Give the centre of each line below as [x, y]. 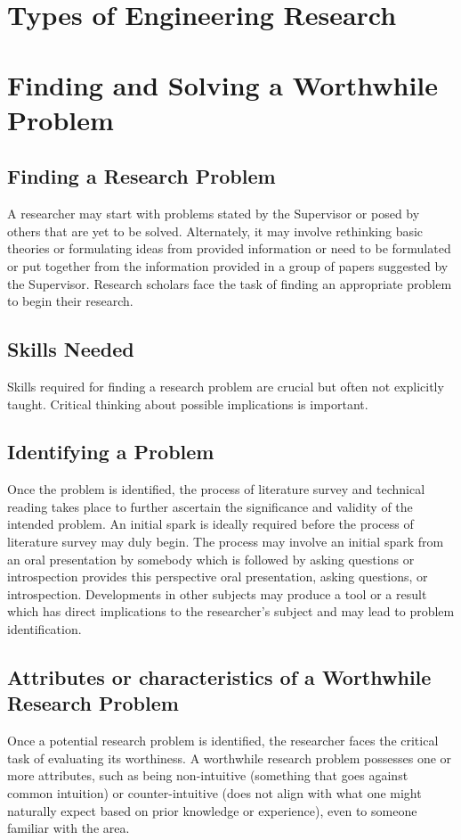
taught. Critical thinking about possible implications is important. [188, 404]
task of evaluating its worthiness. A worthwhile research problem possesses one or [230, 758]
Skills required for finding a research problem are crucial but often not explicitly [226, 386]
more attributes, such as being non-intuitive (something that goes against [208, 775]
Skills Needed [71, 349]
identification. [44, 629]
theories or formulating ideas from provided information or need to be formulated [229, 248]
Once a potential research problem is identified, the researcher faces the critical [223, 741]
